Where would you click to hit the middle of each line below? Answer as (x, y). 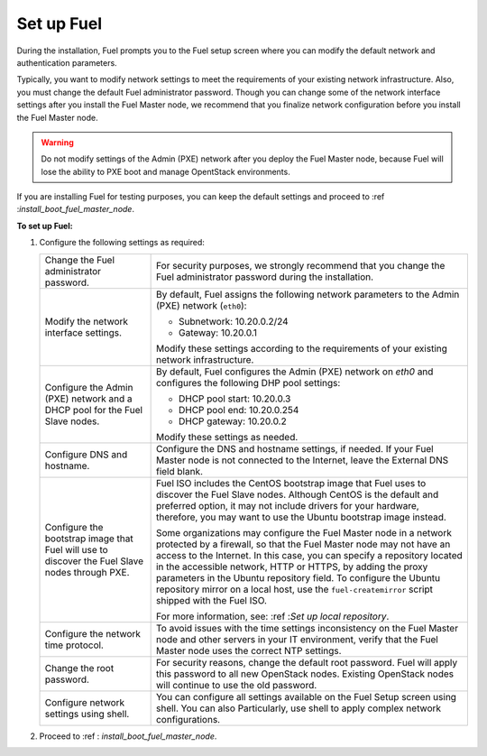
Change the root (79, 668)
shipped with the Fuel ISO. (211, 600)
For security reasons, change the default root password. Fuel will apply (307, 662)
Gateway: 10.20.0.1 (217, 332)
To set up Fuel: (45, 226)
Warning (57, 142)
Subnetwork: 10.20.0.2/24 (233, 321)
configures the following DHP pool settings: (248, 383)
